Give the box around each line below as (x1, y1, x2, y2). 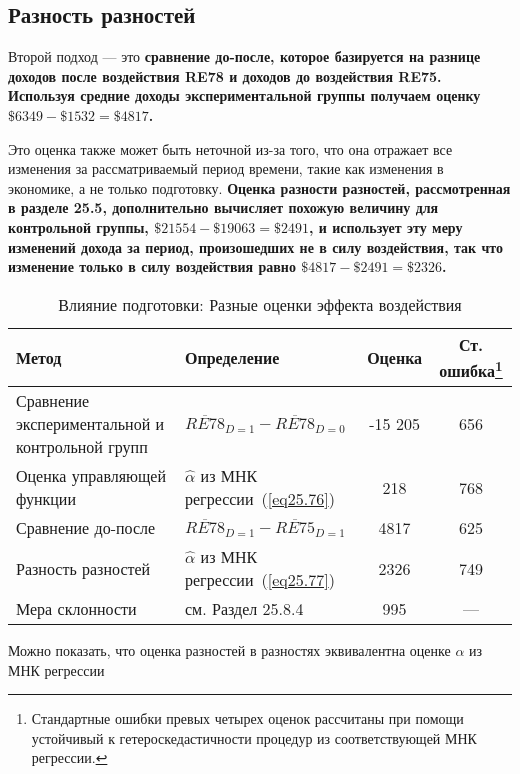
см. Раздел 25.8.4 (185, 597, 304, 621)
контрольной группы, (8, 216, 149, 237)
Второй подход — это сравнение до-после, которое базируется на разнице (8, 46, 481, 67)
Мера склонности (16, 597, 137, 621)
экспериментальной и (16, 412, 165, 436)
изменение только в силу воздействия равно (8, 256, 296, 277)
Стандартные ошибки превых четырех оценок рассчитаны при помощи (31, 708, 464, 729)
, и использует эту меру (308, 216, 463, 237)
